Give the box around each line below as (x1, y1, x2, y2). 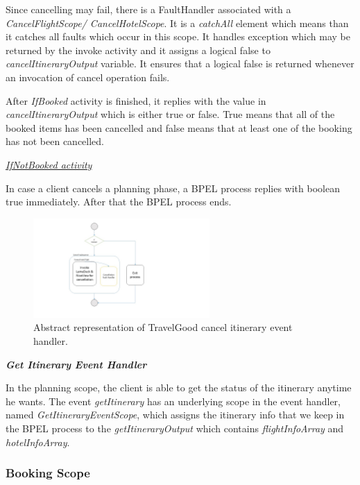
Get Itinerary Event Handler (6, 357, 147, 371)
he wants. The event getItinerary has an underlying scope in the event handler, (6, 393, 341, 408)
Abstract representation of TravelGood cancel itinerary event (33, 320, 293, 334)
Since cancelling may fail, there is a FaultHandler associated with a (6, 2, 291, 16)
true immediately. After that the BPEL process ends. (6, 194, 232, 209)
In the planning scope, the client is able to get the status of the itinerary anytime (6, 380, 352, 395)
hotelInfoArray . (6, 434, 70, 449)
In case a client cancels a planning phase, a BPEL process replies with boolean (6, 180, 340, 195)
